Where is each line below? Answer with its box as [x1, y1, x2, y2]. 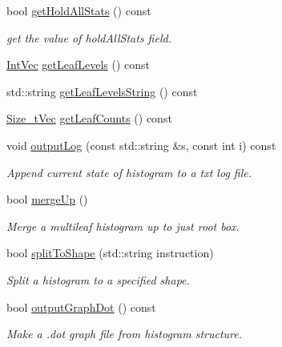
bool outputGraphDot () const [6, 298, 156, 315]
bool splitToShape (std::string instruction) [6, 244, 214, 261]
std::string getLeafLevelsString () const [6, 83, 198, 99]
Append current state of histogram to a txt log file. [6, 163, 252, 180]
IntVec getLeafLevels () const [6, 56, 151, 73]
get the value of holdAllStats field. [6, 29, 171, 46]
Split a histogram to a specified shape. [6, 271, 190, 288]
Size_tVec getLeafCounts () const [6, 110, 172, 127]
